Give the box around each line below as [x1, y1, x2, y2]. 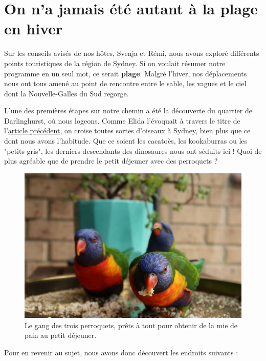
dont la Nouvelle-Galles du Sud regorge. [4, 88, 129, 98]
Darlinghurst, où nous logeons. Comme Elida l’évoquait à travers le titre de [4, 115, 240, 126]
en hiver [4, 18, 63, 39]
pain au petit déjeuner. [25, 330, 97, 340]
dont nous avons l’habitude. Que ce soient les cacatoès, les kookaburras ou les [4, 135, 248, 146]
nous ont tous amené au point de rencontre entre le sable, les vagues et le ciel [4, 78, 247, 89]
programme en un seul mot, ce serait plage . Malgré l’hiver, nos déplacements [4, 68, 247, 78]
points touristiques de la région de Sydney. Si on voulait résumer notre [4, 57, 226, 68]
